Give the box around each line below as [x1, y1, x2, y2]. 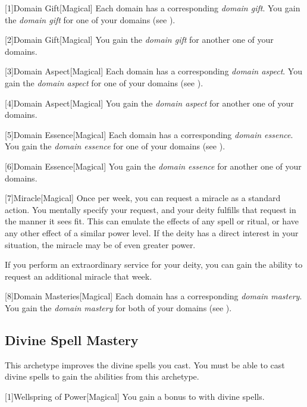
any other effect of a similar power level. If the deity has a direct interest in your [5, 226, 299, 239]
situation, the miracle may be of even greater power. [5, 238, 196, 251]
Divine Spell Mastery [5, 330, 139, 349]
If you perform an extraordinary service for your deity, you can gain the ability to [5, 258, 303, 271]
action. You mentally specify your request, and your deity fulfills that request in [5, 203, 296, 215]
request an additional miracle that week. [5, 270, 152, 282]
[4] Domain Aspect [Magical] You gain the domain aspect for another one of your [5, 96, 294, 109]
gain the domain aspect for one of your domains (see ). [5, 76, 203, 89]
